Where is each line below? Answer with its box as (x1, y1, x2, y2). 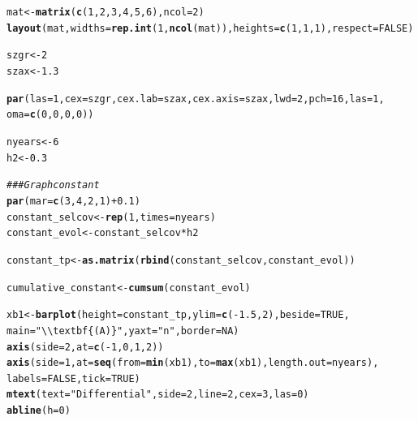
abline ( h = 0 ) (6, 405, 71, 417)
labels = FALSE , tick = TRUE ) (6, 372, 140, 384)
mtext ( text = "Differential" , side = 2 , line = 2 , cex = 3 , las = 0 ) (6, 389, 309, 401)
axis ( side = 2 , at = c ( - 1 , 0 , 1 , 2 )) (6, 341, 164, 353)
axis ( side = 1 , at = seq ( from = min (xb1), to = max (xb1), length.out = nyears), (6, 357, 379, 369)
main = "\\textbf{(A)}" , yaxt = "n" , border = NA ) (6, 324, 239, 337)
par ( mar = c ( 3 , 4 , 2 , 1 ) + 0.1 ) (6, 195, 140, 207)
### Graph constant (6, 179, 100, 191)
